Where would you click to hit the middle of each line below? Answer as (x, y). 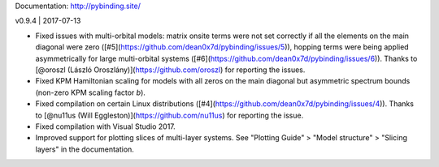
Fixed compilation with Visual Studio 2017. (106, 126)
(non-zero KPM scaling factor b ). (91, 92)
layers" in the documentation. (85, 149)
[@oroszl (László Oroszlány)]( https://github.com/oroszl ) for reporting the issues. (170, 70)
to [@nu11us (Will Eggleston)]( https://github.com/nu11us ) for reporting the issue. (170, 115)
